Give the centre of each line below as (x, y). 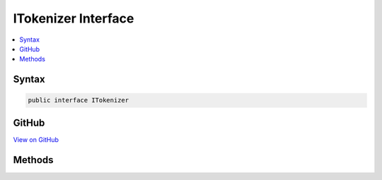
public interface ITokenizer (79, 100)
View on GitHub (36, 139)
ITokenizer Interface (74, 18)
